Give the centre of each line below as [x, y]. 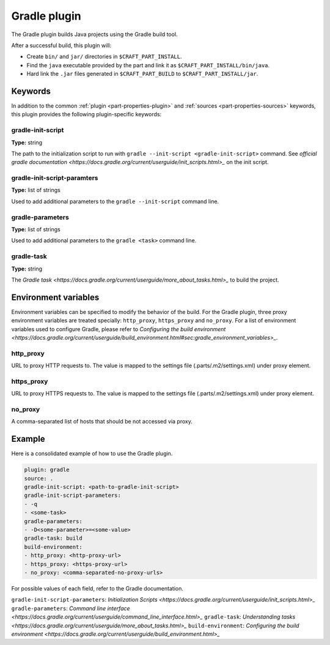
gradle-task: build [53, 538]
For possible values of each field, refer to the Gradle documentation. [97, 588]
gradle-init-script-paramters [55, 178]
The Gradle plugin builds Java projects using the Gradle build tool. [94, 34]
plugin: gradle [47, 470]
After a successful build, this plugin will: [61, 45]
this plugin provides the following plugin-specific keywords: [86, 114]
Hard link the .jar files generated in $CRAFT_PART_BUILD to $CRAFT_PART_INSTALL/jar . [142, 74]
